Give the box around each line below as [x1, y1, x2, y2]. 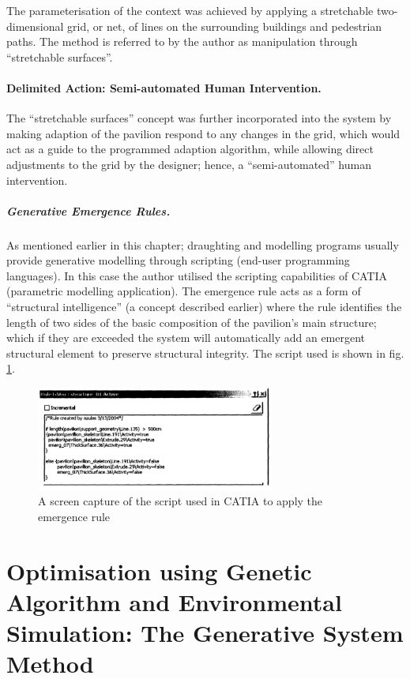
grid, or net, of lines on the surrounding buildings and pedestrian [67, 17, 382, 34]
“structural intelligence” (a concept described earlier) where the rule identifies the [6, 298, 402, 315]
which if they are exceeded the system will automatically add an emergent [6, 329, 366, 346]
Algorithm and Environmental [6, 585, 342, 617]
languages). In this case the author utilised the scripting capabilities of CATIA [6, 267, 387, 283]
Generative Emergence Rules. [6, 202, 171, 219]
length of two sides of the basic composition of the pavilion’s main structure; [6, 313, 377, 330]
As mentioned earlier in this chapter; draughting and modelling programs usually [6, 236, 399, 253]
